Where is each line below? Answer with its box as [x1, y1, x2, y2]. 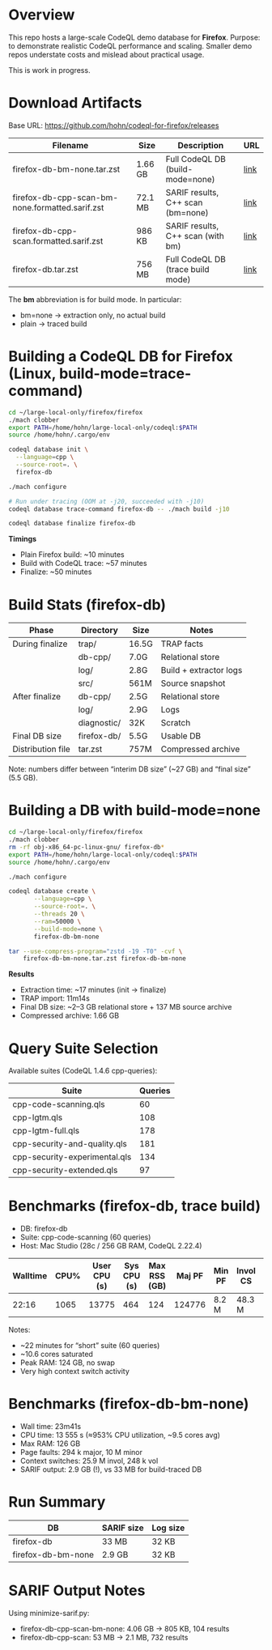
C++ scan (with [165, 230, 224, 241]
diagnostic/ [78, 717, 121, 729]
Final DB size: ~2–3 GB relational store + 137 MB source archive [19, 1002, 232, 1012]
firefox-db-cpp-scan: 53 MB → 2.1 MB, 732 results [19, 1633, 189, 1642]
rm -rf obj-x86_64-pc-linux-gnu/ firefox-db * [8, 843, 164, 851]
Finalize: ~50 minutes [19, 567, 92, 576]
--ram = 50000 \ [33, 917, 82, 925]
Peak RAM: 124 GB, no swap [19, 1358, 116, 1367]
